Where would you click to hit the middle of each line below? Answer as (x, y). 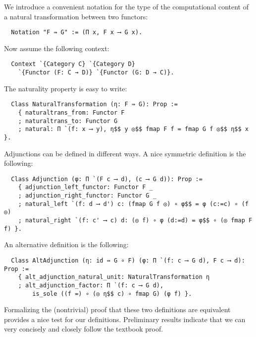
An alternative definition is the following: (66, 244)
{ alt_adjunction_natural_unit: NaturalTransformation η (114, 277)
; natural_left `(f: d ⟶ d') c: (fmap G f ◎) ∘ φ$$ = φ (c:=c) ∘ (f (133, 204)
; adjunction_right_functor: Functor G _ (87, 196)
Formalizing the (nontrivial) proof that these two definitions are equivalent (117, 309)
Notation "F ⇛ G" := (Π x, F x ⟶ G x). (77, 33)
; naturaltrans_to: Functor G (68, 121)
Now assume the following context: (57, 48)
